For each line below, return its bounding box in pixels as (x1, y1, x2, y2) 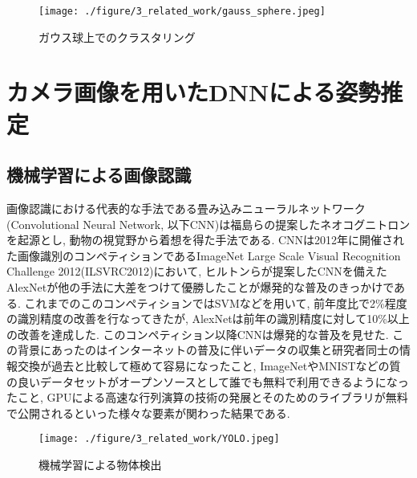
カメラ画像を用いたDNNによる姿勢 (6, 76, 381, 108)
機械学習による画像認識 (6, 162, 192, 187)
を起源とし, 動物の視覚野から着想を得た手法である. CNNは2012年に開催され (6, 231, 405, 248)
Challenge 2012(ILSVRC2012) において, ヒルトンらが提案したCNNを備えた (6, 263, 387, 280)
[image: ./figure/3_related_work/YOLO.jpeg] (38, 433, 280, 445)
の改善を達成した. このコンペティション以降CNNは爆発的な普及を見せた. (6, 325, 389, 342)
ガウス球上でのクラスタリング (38, 28, 196, 45)
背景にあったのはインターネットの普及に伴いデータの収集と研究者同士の (17, 341, 399, 358)
